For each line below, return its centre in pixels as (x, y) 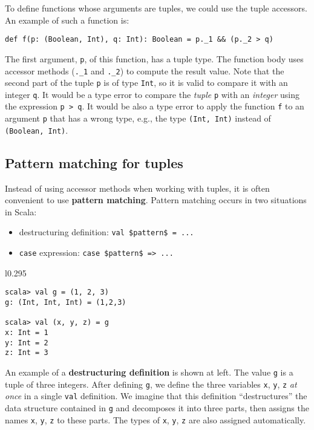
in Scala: (21, 211)
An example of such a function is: (67, 20)
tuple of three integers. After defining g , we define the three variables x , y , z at (151, 384)
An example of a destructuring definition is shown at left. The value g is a (149, 372)
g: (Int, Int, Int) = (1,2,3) (66, 302)
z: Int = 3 (27, 353)
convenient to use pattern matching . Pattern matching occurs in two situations (156, 200)
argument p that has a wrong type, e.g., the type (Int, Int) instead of (138, 118)
